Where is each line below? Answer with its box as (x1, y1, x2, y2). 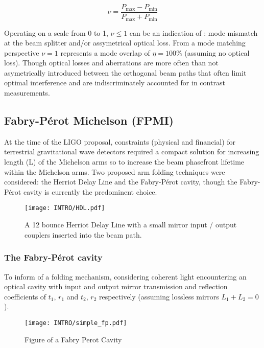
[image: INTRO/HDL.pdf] (25, 204, 105, 212)
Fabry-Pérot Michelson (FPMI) (4, 112, 174, 128)
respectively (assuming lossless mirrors (99, 291, 219, 301)
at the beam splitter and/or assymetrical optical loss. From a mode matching (4, 37, 246, 48)
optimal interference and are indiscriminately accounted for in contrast (4, 77, 225, 88)
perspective (4, 47, 39, 58)
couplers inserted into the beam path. (25, 229, 142, 240)
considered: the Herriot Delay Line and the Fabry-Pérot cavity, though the (4, 176, 237, 187)
